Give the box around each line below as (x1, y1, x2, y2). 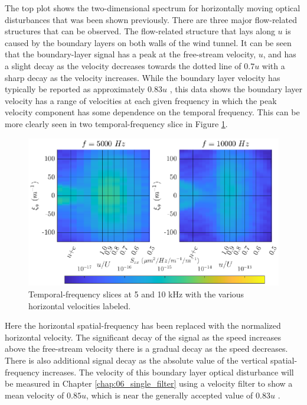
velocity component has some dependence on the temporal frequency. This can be (5, 106, 300, 118)
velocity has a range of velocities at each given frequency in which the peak (5, 94, 277, 106)
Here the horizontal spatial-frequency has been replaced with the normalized (5, 319, 281, 332)
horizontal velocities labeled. (28, 299, 131, 312)
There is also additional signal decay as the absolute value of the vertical (5, 354, 268, 366)
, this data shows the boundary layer (169, 83, 303, 95)
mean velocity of (5, 388, 64, 401)
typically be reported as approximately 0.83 (5, 83, 162, 95)
